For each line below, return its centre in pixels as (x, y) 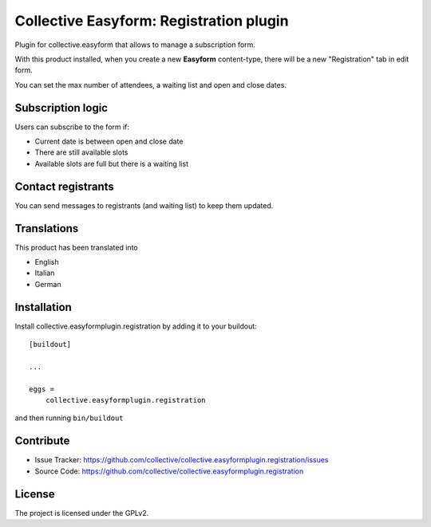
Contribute (42, 441)
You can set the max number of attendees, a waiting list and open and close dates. (151, 85)
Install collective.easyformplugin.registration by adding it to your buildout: (136, 326)
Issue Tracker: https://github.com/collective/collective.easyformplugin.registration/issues (182, 460)
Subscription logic (61, 108)
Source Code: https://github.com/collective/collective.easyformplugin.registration (169, 471)
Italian (45, 273)
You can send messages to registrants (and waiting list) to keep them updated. (144, 205)
